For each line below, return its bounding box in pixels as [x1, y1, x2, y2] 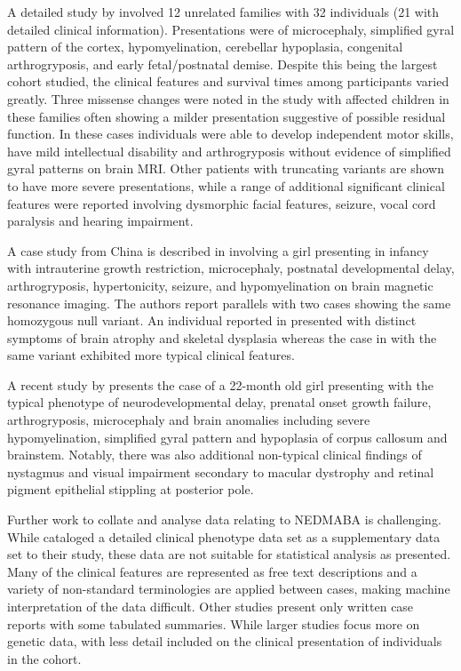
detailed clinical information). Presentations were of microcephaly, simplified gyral [7, 20, 455, 38]
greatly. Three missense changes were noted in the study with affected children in [7, 89, 449, 108]
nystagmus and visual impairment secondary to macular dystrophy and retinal [7, 462, 434, 481]
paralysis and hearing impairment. [7, 212, 194, 230]
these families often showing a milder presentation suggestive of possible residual [7, 107, 446, 125]
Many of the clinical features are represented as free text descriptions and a [7, 562, 417, 580]
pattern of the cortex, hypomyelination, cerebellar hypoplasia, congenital [7, 37, 403, 56]
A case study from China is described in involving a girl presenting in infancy [7, 241, 429, 260]
